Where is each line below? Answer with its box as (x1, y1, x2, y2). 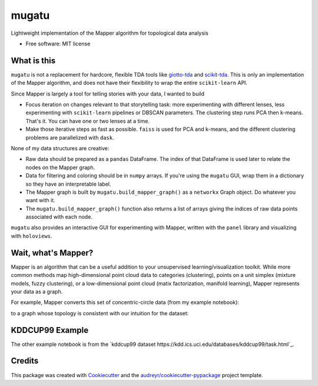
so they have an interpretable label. (25, 180, 111, 187)
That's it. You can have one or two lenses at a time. (25, 117, 150, 124)
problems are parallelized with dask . (25, 134, 114, 141)
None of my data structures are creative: (11, 144, 110, 151)
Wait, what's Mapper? (11, 248, 94, 258)
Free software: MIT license (25, 40, 91, 47)
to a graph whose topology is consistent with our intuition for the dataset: (11, 309, 189, 316)
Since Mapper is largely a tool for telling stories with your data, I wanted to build (11, 90, 205, 97)
